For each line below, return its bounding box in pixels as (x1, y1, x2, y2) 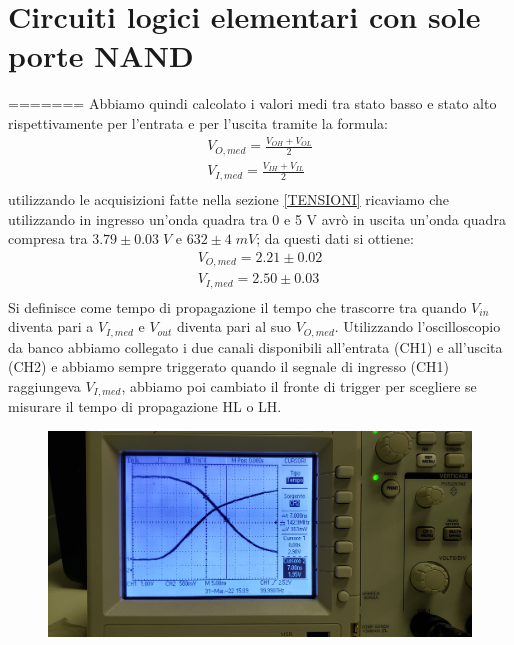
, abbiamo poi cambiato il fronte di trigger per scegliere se (121, 375, 477, 396)
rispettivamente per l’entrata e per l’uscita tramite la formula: (8, 112, 388, 133)
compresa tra (8, 228, 88, 249)
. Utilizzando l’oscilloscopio (334, 316, 501, 337)
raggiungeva (8, 375, 81, 396)
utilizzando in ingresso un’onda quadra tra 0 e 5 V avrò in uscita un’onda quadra (8, 208, 506, 229)
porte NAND (8, 35, 194, 76)
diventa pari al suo (176, 316, 291, 337)
